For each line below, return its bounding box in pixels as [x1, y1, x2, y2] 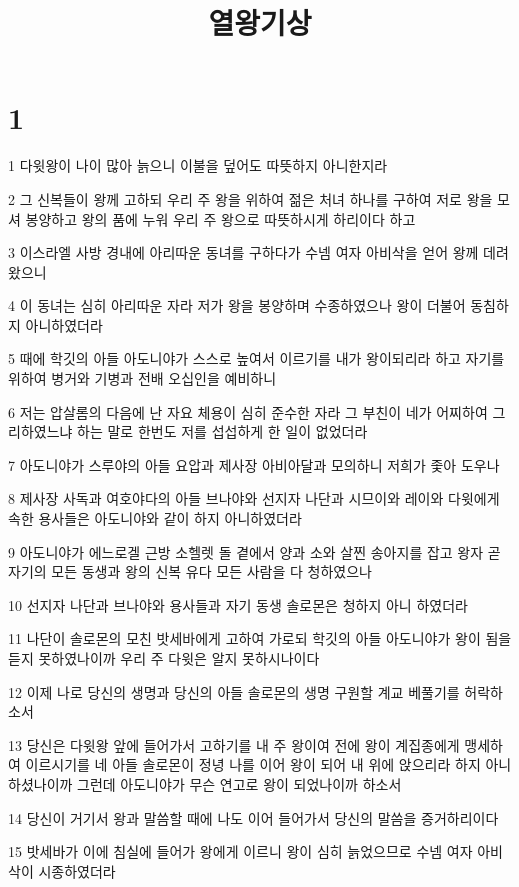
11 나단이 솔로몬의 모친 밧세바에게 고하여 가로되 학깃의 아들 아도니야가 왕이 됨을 [8, 628, 512, 649]
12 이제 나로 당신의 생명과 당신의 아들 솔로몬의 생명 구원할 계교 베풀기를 [8, 681, 460, 702]
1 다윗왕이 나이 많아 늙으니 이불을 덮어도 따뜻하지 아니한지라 [8, 155, 388, 176]
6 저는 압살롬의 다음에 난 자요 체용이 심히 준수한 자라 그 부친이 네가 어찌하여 [8, 401, 488, 422]
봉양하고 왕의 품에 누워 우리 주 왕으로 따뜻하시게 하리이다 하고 [25, 208, 416, 229]
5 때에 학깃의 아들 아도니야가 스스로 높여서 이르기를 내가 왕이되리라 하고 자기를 [8, 348, 505, 369]
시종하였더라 [38, 860, 116, 881]
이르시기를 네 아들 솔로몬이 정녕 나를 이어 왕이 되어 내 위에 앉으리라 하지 [25, 754, 481, 775]
